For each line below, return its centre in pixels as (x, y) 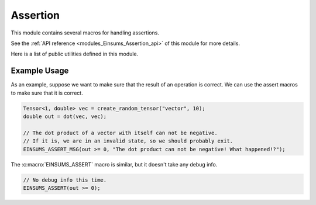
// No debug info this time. (65, 180)
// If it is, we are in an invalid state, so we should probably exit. (128, 141)
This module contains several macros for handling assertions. (85, 33)
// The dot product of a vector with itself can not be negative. (120, 133)
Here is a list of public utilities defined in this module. (75, 54)
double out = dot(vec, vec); (65, 117)
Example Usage (40, 71)
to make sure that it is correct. (47, 93)
